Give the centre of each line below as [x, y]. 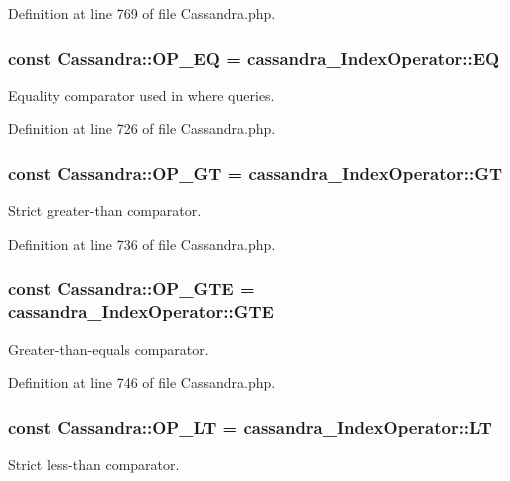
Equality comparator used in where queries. [141, 94]
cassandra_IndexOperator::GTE [141, 311]
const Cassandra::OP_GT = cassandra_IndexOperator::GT [255, 172]
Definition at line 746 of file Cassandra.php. [142, 382]
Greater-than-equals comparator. [108, 348]
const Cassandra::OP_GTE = [131, 288]
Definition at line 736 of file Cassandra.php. [142, 243]
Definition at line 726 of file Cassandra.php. [142, 128]
